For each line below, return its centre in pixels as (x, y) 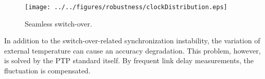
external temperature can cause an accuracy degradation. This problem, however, (132, 50)
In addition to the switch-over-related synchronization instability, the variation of (132, 41)
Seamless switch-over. (58, 23)
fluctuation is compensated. (47, 71)
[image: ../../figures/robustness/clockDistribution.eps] (126, 7)
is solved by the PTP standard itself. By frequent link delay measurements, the (129, 60)
